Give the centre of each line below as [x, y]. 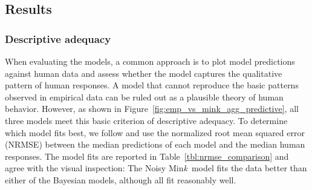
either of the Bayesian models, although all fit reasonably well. [121, 179]
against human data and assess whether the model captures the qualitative [144, 73]
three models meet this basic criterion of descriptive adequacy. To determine [146, 120]
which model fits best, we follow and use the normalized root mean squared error [155, 132]
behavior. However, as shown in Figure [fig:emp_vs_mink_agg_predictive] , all [152, 109]
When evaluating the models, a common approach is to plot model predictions [150, 61]
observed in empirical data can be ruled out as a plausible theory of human [144, 97]
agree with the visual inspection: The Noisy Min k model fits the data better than [156, 168]
